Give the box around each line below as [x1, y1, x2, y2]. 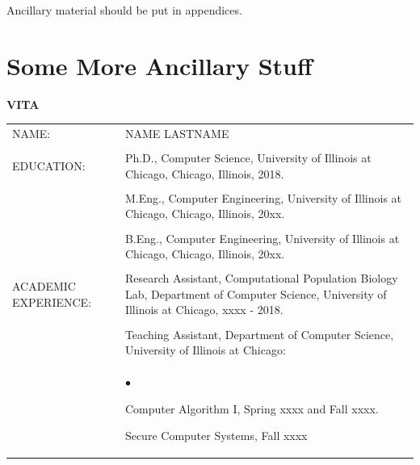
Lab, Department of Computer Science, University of [124, 285, 387, 302]
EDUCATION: [12, 157, 86, 174]
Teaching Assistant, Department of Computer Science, [124, 325, 394, 342]
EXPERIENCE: [12, 293, 92, 310]
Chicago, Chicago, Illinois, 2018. [124, 165, 284, 182]
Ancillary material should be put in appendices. [6, 2, 242, 18]
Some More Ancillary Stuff [6, 48, 313, 82]
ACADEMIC [12, 278, 76, 295]
